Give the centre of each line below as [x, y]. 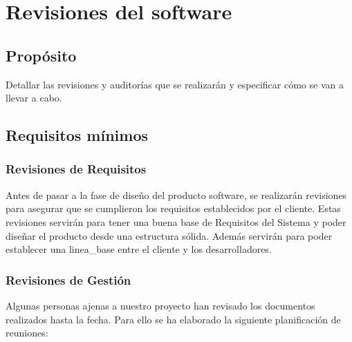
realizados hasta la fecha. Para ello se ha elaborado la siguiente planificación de [173, 319]
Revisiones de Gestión [68, 279]
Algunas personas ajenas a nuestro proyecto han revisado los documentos [160, 305]
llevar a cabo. [34, 98]
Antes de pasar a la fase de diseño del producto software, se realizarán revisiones [176, 194]
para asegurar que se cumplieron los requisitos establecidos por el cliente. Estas [173, 208]
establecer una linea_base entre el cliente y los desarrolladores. [139, 249]
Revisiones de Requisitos [76, 169]
